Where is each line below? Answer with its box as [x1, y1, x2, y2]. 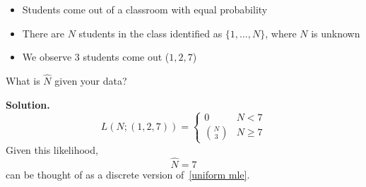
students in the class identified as [78, 25, 223, 40]
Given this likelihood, [6, 142, 98, 157]
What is [6, 73, 40, 88]
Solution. [6, 97, 50, 111]
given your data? [54, 73, 127, 88]
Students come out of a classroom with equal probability [22, 2, 268, 16]
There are [22, 25, 64, 40]
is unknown [311, 25, 360, 40]
